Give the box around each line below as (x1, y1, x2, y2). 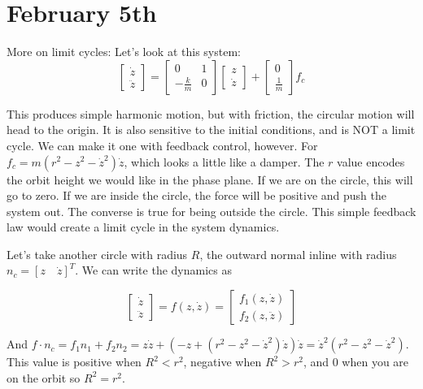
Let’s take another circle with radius (7, 245, 188, 262)
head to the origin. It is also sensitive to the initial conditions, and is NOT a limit (7, 121, 416, 138)
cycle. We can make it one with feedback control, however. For (7, 136, 318, 153)
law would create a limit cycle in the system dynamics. (7, 218, 280, 236)
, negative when (183, 353, 262, 370)
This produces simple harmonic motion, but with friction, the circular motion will (7, 105, 415, 122)
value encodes (337, 153, 405, 170)
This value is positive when (7, 353, 142, 370)
